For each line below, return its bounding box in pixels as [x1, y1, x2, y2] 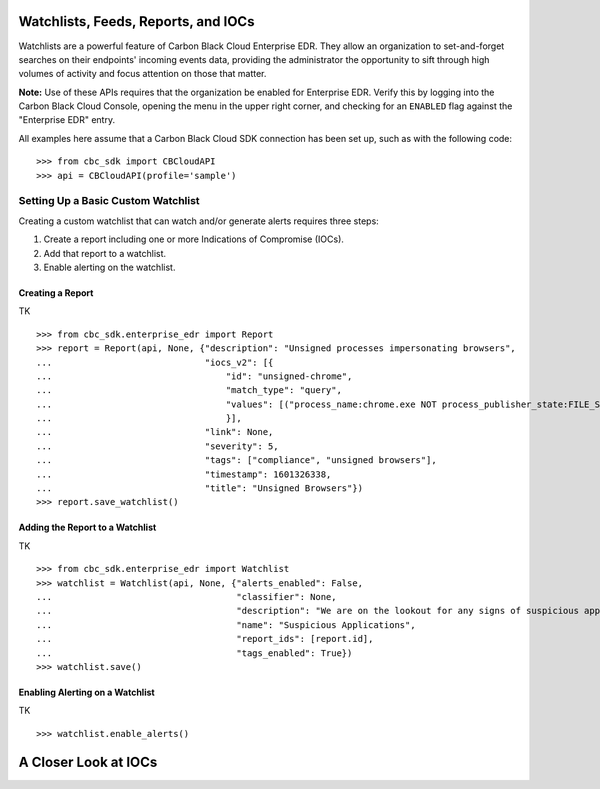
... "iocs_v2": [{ [36, 356, 274, 368]
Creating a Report [18, 286, 94, 299]
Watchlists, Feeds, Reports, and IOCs [18, 13, 255, 30]
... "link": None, [36, 426, 274, 438]
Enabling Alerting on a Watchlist [18, 686, 155, 698]
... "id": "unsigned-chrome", [36, 370, 353, 382]
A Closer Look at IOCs [18, 753, 158, 770]
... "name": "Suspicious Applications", [36, 619, 416, 630]
